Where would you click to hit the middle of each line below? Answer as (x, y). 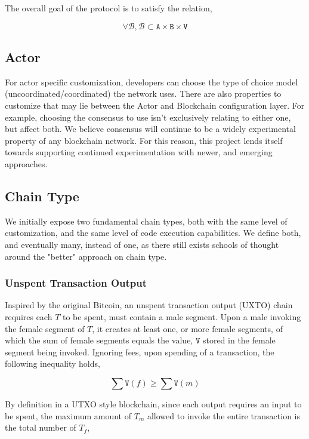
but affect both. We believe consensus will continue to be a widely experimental (150, 129)
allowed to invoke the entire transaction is (224, 415)
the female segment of (45, 328)
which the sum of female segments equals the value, (99, 340)
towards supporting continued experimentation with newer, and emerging (139, 152)
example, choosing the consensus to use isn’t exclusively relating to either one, (148, 117)
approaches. (26, 163)
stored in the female (239, 340)
